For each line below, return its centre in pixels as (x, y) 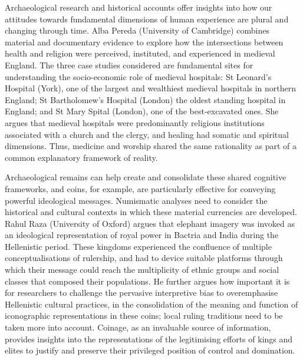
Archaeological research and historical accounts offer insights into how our (139, 7)
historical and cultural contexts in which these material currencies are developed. (151, 212)
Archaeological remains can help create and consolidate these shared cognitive (146, 177)
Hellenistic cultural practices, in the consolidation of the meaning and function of (151, 304)
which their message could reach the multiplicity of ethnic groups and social (142, 270)
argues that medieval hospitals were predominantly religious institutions (135, 122)
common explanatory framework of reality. (81, 157)
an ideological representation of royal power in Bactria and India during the (142, 235)
